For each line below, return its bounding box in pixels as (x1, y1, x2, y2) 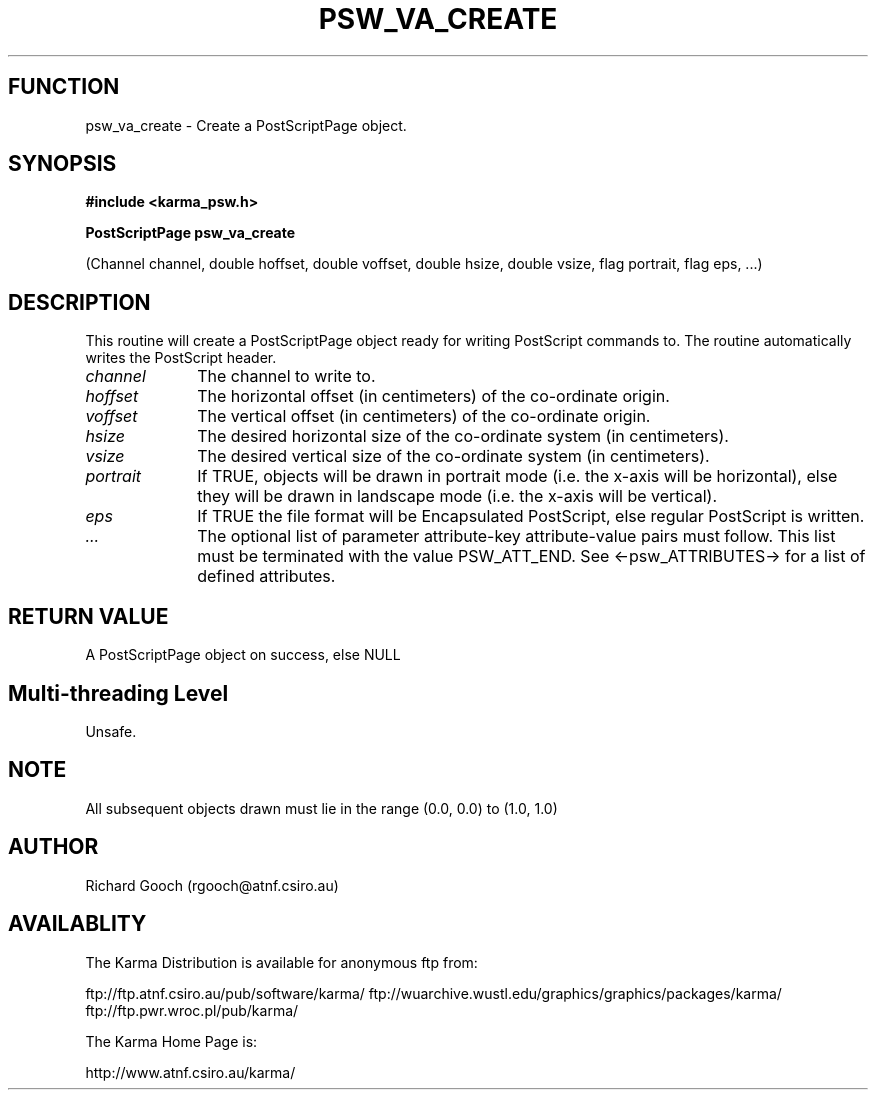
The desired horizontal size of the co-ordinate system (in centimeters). (197, 426, 729, 447)
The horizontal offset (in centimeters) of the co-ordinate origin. (197, 386, 670, 407)
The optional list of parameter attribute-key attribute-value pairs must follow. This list (197, 526, 836, 547)
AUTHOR (8, 834, 99, 860)
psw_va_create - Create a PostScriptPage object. (85, 116, 407, 134)
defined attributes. (197, 566, 336, 587)
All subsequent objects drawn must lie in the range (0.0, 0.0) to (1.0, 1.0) (85, 799, 558, 817)
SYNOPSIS (8, 151, 117, 177)
